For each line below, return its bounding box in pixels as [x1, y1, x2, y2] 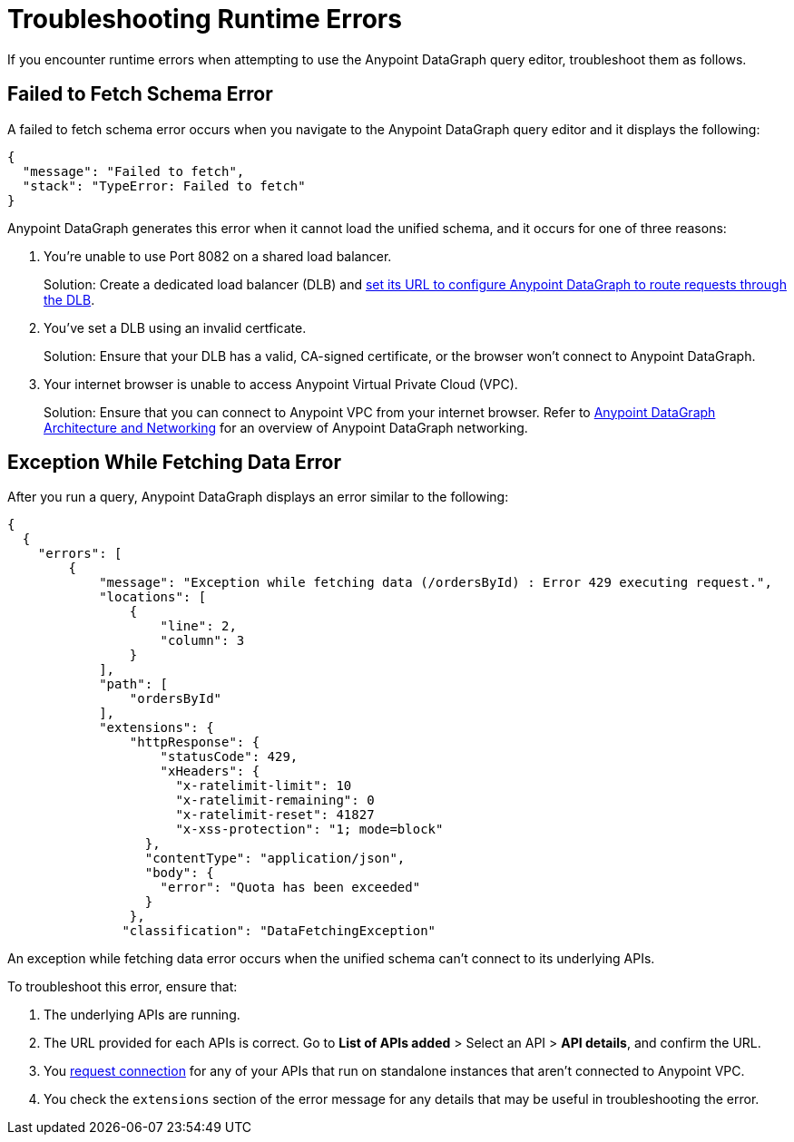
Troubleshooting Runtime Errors [7, 4, 402, 34]
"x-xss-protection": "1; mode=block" [175, 822, 444, 837]
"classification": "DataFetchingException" [122, 923, 436, 939]
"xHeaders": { [160, 764, 260, 779]
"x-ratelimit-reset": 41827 [175, 807, 375, 823]
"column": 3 [160, 633, 245, 649]
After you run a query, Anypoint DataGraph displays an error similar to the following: [7, 489, 509, 505]
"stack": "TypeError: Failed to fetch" [22, 178, 306, 193]
